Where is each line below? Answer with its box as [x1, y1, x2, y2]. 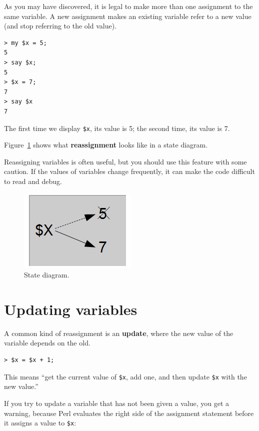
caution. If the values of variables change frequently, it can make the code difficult [4, 166, 255, 176]
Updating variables [4, 298, 137, 319]
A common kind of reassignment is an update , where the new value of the [4, 327, 233, 338]
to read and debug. [4, 175, 62, 186]
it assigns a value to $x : [4, 417, 76, 428]
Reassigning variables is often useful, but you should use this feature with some [4, 156, 247, 166]
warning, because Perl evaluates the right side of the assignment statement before [4, 407, 254, 418]
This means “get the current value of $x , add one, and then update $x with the [4, 371, 247, 381]
